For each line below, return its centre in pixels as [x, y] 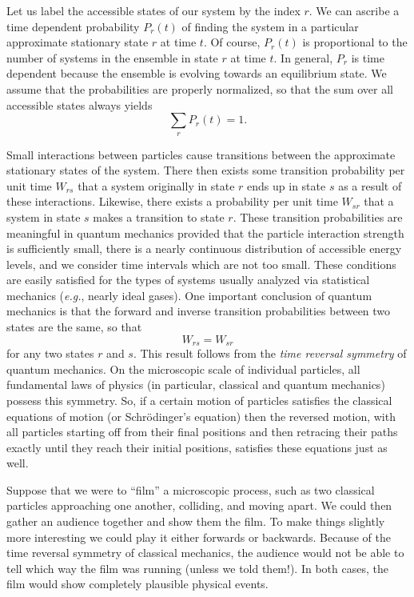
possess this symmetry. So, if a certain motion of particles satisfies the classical [199, 400]
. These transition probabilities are [318, 216]
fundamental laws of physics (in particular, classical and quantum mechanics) [196, 385]
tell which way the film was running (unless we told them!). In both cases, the [197, 568]
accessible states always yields [80, 104]
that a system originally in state [156, 185]
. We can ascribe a [354, 10]
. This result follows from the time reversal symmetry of [270, 353]
